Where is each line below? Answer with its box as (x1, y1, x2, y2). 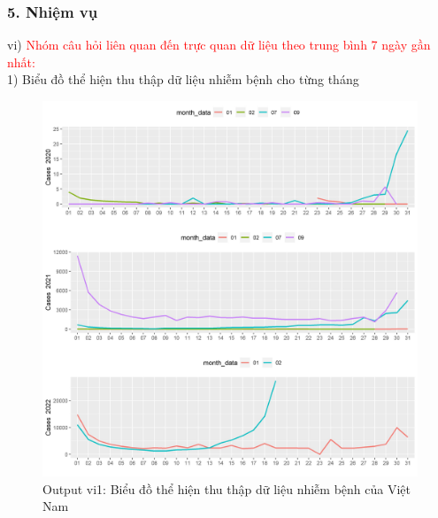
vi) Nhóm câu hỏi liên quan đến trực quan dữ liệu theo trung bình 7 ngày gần (7, 35, 431, 54)
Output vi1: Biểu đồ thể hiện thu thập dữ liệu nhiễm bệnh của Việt (42, 479, 411, 498)
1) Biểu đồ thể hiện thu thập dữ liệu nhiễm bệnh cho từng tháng (7, 70, 359, 89)
